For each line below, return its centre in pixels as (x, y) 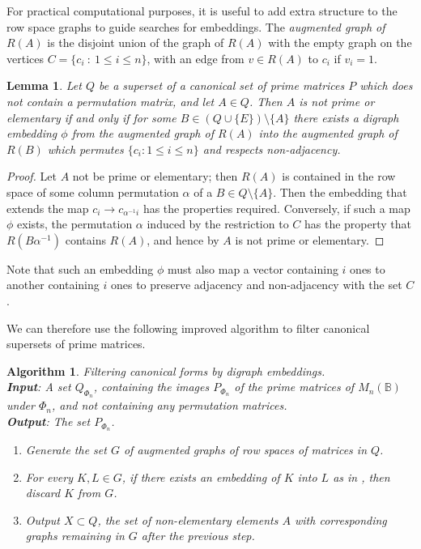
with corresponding (341, 519)
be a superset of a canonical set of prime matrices (221, 85)
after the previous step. (198, 536)
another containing (53, 285)
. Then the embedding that (340, 192)
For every (49, 477)
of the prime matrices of (294, 387)
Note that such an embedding (80, 268)
